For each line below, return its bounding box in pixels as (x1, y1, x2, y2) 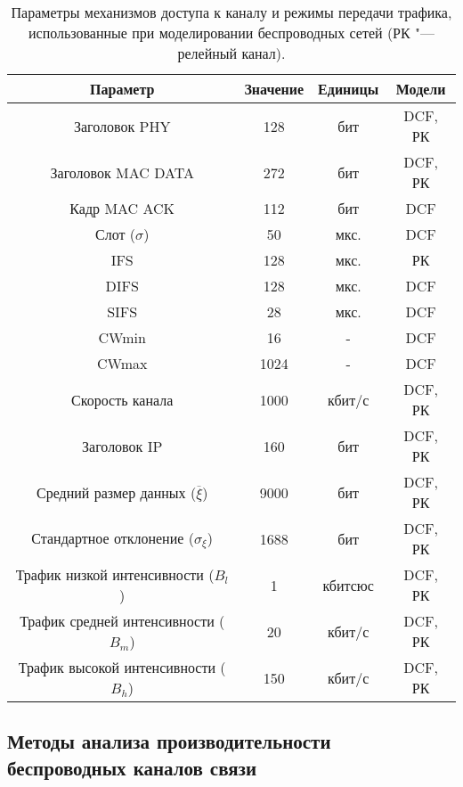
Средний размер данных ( (37, 481, 197, 503)
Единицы (318, 78, 379, 99)
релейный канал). (177, 43, 286, 63)
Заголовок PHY (73, 115, 171, 136)
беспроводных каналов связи (7, 753, 257, 781)
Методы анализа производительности (7, 727, 331, 755)
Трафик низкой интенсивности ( (15, 564, 215, 585)
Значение (244, 78, 305, 99)
